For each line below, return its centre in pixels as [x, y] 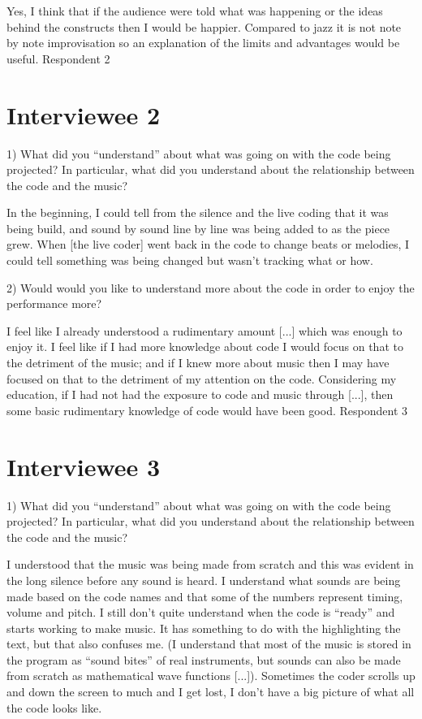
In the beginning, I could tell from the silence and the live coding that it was [198, 212]
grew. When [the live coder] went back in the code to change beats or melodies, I [208, 244]
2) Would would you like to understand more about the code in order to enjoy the [211, 287]
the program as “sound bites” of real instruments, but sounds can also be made [204, 659]
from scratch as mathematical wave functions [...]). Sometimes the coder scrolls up [211, 676]
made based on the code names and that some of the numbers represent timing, [205, 596]
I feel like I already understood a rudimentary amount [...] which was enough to [205, 330]
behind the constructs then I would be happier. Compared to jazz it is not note [204, 26]
